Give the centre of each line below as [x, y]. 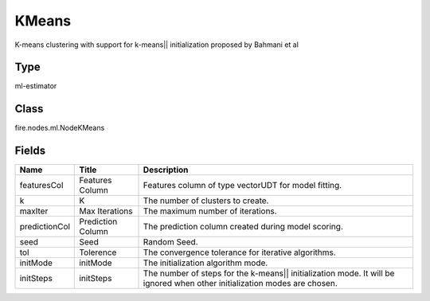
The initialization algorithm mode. [205, 263]
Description [166, 170]
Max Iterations [106, 211]
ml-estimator [36, 86]
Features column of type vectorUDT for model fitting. [242, 186]
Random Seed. [170, 242]
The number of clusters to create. [206, 201]
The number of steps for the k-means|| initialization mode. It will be [269, 273]
